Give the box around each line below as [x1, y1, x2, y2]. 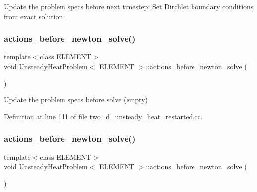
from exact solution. [4, 11, 65, 21]
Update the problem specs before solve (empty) [4, 95, 148, 105]
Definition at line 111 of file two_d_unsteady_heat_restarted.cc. [4, 111, 203, 121]
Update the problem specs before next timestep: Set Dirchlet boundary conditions [4, 1, 254, 11]
